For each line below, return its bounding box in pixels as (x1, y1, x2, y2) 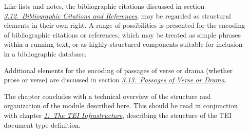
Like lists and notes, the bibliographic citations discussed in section (4, 1, 205, 11)
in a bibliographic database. (4, 48, 87, 58)
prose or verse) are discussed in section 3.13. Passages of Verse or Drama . (4, 75, 227, 85)
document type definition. (4, 119, 81, 130)
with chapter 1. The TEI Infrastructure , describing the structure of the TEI (4, 110, 231, 120)
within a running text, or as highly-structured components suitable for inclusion (4, 39, 243, 49)
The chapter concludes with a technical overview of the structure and (4, 91, 211, 101)
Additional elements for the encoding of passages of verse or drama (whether (4, 65, 233, 75)
